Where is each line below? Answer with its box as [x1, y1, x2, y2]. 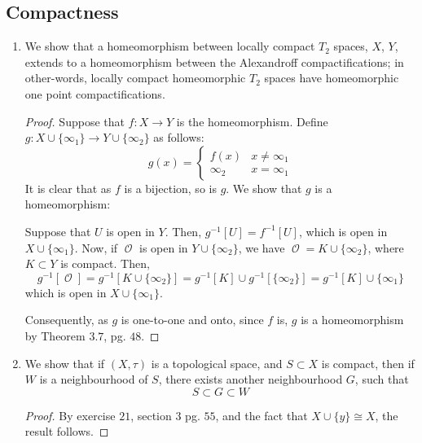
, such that [354, 371, 409, 388]
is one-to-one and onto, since [121, 311, 264, 328]
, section [130, 406, 172, 423]
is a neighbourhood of [39, 371, 148, 388]
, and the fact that [215, 406, 308, 423]
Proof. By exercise [24, 406, 116, 423]
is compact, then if [321, 354, 415, 371]
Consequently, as [24, 311, 108, 328]
